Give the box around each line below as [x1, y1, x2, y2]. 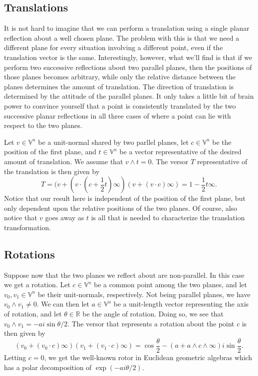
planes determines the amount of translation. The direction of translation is [4, 81, 234, 91]
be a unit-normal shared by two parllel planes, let [38, 136, 189, 147]
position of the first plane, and [4, 146, 97, 157]
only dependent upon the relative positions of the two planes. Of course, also [4, 202, 237, 213]
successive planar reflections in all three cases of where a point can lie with [4, 110, 231, 121]
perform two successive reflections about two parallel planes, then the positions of [4, 62, 252, 72]
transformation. [4, 222, 51, 232]
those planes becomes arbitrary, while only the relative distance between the [4, 71, 236, 82]
